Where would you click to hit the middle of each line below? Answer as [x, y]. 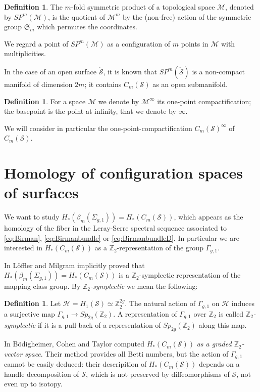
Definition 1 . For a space [45, 101]
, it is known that [130, 71]
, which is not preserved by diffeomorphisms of [158, 374]
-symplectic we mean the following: [144, 286]
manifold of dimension [38, 84]
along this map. [223, 325]
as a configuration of [139, 43]
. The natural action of [160, 303]
